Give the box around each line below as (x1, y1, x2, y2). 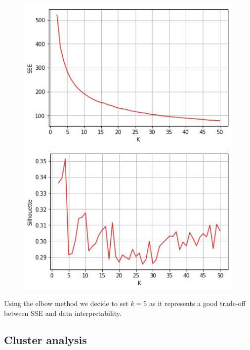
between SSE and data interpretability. (4, 308, 122, 318)
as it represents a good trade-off (149, 298, 246, 308)
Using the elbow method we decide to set (4, 298, 128, 308)
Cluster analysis (4, 332, 87, 347)
